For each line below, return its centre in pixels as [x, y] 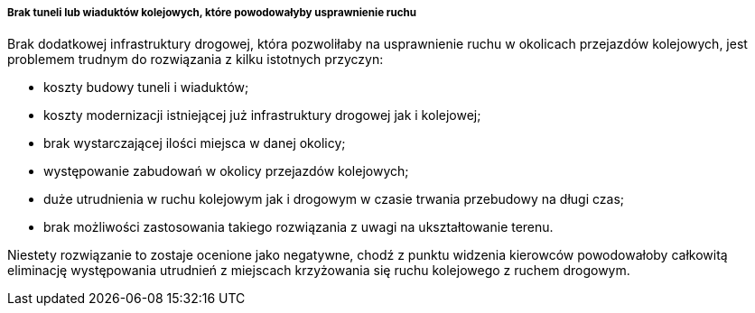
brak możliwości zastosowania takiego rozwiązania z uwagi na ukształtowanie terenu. [298, 227]
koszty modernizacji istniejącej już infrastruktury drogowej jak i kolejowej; [262, 115]
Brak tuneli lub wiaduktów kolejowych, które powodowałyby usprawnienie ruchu [212, 13]
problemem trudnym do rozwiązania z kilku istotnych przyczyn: [196, 60]
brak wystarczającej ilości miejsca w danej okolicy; [195, 143]
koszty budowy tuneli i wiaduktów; [146, 87]
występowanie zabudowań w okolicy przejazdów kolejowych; [226, 171]
